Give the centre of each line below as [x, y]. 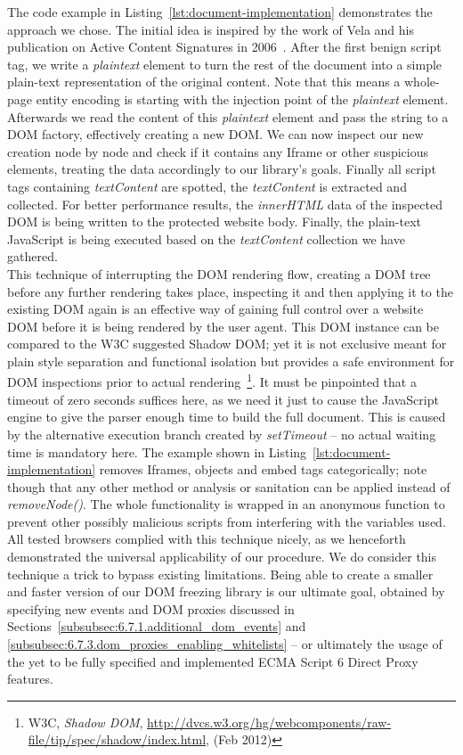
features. [30, 679]
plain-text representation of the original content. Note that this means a [204, 82]
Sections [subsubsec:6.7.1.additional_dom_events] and [157, 626]
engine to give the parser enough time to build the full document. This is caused [227, 417]
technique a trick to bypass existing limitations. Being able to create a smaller [220, 574]
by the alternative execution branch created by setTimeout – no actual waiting [222, 434]
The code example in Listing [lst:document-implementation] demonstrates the [220, 12]
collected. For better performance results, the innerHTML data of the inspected [225, 204]
